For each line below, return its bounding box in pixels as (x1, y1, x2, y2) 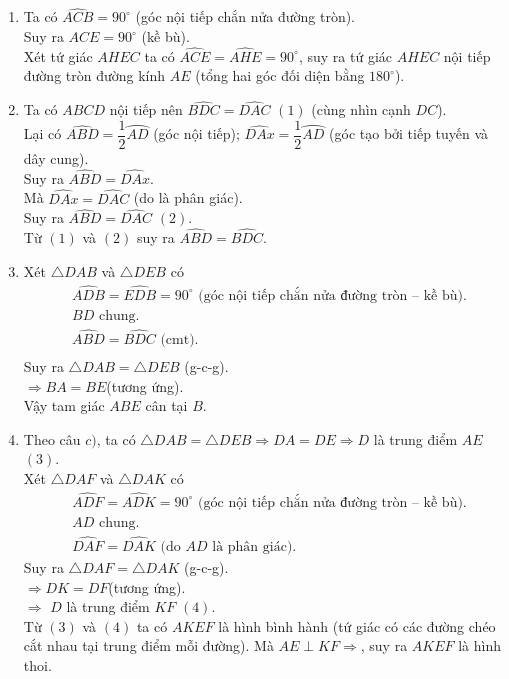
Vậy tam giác (23, 395, 105, 416)
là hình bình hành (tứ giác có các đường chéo (218, 615, 496, 636)
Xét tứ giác (23, 45, 93, 66)
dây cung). (23, 147, 89, 168)
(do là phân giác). (133, 187, 243, 208)
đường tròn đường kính (23, 65, 166, 86)
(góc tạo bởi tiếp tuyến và (329, 123, 489, 144)
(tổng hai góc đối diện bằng (195, 65, 365, 86)
